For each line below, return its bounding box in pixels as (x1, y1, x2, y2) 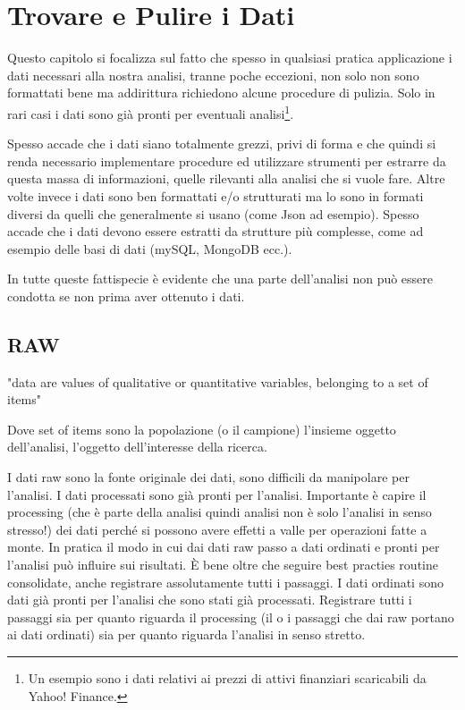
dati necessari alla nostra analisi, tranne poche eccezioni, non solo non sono (7, 65, 419, 84)
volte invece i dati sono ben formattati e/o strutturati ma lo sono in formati (7, 186, 424, 205)
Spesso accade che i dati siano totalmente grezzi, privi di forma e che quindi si (7, 134, 436, 153)
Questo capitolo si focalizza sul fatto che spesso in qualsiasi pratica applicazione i (7, 48, 452, 67)
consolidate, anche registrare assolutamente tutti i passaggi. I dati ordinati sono (7, 572, 444, 591)
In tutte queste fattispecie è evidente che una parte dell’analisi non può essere (7, 269, 434, 288)
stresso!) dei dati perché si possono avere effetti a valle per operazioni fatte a (7, 520, 427, 538)
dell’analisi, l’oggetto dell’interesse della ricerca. (7, 437, 267, 456)
